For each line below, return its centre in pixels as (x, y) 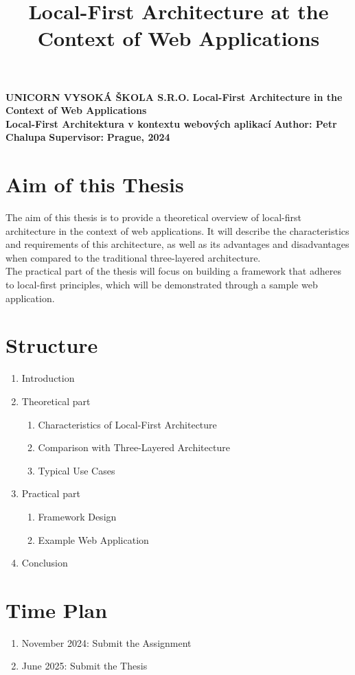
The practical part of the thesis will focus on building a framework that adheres (173, 271)
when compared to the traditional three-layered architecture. (133, 257)
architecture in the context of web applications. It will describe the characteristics (177, 230)
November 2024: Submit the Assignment (106, 642)
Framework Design (77, 516)
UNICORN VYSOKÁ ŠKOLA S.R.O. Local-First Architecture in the (174, 96)
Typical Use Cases (77, 470)
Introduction (48, 378)
